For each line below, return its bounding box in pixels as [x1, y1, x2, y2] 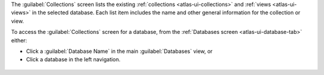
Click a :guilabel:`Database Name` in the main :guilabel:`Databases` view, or [26, 48, 213, 55]
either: [11, 36, 27, 44]
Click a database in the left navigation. [26, 56, 121, 63]
